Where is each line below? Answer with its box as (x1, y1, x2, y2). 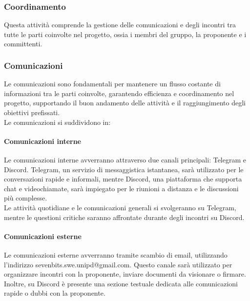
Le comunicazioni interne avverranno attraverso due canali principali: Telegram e (4, 154, 246, 164)
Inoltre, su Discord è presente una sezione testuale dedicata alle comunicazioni (4, 278, 238, 288)
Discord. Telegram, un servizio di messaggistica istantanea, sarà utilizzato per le (4, 164, 244, 174)
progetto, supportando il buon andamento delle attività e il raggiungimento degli (4, 98, 246, 108)
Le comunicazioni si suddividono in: (4, 117, 111, 127)
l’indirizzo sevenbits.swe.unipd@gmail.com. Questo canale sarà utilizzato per (4, 259, 232, 269)
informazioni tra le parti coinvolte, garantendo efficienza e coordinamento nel (4, 88, 234, 98)
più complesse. (4, 193, 47, 203)
